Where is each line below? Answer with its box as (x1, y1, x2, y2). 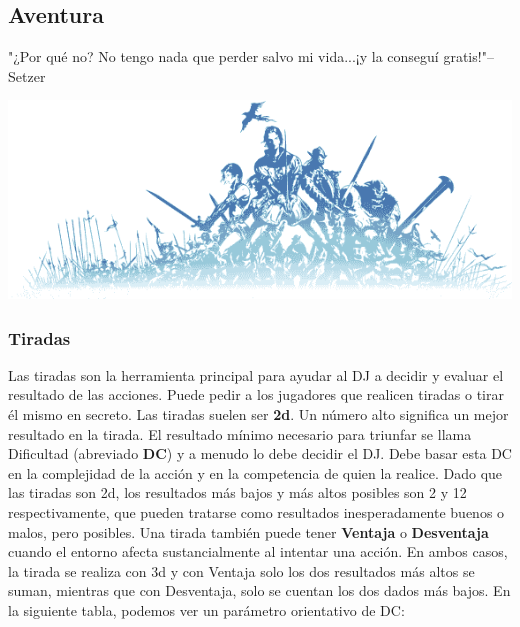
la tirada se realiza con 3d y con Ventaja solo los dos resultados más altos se (8, 560, 475, 581)
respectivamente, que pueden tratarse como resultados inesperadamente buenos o (8, 501, 505, 522)
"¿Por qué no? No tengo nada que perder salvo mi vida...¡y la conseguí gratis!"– (8, 46, 494, 67)
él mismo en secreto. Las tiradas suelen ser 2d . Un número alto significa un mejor (8, 403, 509, 424)
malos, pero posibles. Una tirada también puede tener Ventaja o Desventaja (8, 521, 489, 542)
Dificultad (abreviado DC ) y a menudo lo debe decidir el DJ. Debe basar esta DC (8, 443, 512, 464)
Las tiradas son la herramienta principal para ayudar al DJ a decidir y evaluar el (8, 364, 504, 385)
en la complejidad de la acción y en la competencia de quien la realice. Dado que (8, 462, 503, 483)
